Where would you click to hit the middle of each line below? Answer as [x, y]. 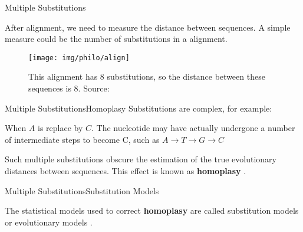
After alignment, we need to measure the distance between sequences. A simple [148, 27]
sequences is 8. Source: [69, 88]
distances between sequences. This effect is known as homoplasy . [126, 171]
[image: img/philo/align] [79, 58]
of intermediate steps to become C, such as [82, 139]
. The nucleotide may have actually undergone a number [193, 128]
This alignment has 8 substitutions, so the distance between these [147, 76]
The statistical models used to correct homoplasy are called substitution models [152, 210]
